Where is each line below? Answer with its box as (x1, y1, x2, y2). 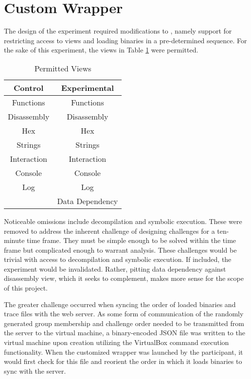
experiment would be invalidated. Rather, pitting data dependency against (4, 263, 226, 274)
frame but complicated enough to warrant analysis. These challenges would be (4, 244, 237, 255)
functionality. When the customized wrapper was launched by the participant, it (4, 346, 243, 357)
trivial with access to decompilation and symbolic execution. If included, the (4, 254, 232, 264)
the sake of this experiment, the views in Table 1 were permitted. (4, 45, 198, 55)
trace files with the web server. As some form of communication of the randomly (4, 309, 244, 319)
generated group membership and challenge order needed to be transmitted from (4, 318, 244, 328)
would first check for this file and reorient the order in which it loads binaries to (4, 356, 242, 366)
